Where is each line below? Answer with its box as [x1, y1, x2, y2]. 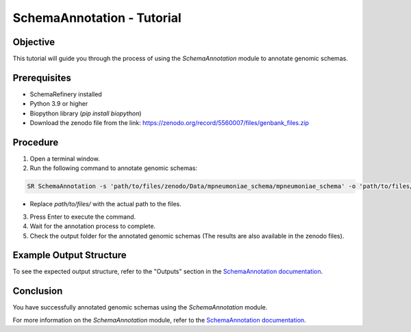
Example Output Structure [12, 249, 127, 261]
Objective [12, 36, 55, 48]
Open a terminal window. [29, 154, 100, 163]
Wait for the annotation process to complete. [29, 222, 156, 230]
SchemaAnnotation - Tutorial [12, 10, 182, 25]
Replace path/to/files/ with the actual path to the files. [29, 200, 182, 208]
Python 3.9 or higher [29, 100, 88, 108]
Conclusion [12, 286, 63, 297]
